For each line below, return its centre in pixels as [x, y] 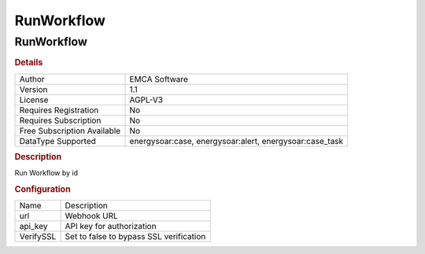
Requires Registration [59, 110]
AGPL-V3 [146, 100]
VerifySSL [38, 237]
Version [33, 89]
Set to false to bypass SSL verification [135, 237]
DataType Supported [57, 141]
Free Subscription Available [70, 131]
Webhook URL [91, 216]
